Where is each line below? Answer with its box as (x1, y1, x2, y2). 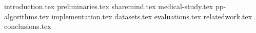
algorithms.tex (4, 11, 49, 21)
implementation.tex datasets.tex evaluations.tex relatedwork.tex (51, 11, 252, 21)
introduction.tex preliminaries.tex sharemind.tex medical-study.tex (4, 1, 213, 11)
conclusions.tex (4, 21, 51, 31)
